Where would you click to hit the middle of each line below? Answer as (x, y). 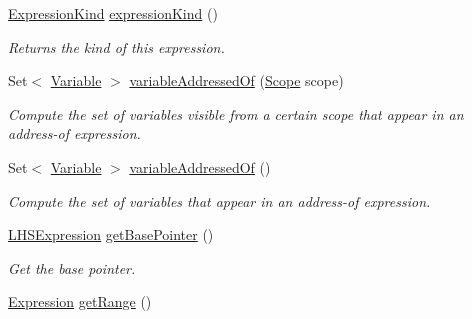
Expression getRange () (80, 301)
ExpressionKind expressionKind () (113, 13)
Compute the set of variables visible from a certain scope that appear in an (236, 113)
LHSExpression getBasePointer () (111, 234)
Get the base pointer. (72, 267)
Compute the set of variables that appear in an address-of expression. (219, 200)
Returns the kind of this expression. (116, 46)
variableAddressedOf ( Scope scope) (236, 80)
